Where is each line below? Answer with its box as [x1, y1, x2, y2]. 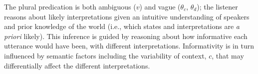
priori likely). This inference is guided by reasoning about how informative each [4, 30, 248, 41]
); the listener [197, 1, 238, 11]
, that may [212, 50, 244, 60]
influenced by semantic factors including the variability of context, [4, 50, 207, 60]
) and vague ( [139, 1, 181, 11]
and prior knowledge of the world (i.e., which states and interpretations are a [4, 21, 240, 31]
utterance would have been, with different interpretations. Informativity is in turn [4, 40, 254, 51]
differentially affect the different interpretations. [4, 60, 150, 70]
